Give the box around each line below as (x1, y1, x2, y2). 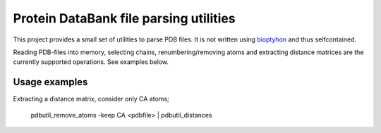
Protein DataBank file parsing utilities (13, 11, 236, 26)
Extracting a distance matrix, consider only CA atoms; (13, 95, 169, 103)
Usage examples (13, 76, 88, 88)
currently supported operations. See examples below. (13, 58, 169, 66)
